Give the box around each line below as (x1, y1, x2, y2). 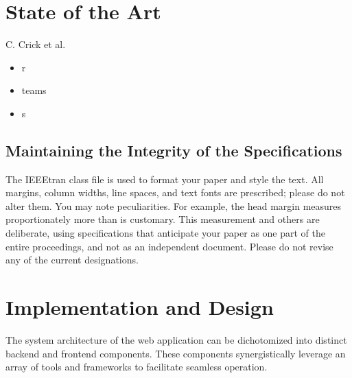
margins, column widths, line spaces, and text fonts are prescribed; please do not (5, 185, 345, 200)
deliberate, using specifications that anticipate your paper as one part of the (5, 226, 325, 240)
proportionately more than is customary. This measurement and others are (5, 212, 320, 226)
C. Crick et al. (5, 37, 66, 51)
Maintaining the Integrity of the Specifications (5, 139, 342, 161)
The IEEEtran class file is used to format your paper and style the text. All (5, 172, 324, 186)
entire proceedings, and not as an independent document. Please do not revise (5, 239, 333, 253)
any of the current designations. (5, 252, 139, 267)
